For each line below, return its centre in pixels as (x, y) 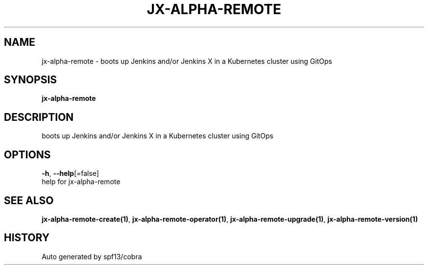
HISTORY (27, 238)
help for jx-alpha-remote (81, 182)
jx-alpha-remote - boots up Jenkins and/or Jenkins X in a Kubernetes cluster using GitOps (187, 61)
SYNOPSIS (31, 80)
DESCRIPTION (39, 117)
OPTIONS (27, 154)
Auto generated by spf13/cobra (92, 256)
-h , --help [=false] (70, 173)
